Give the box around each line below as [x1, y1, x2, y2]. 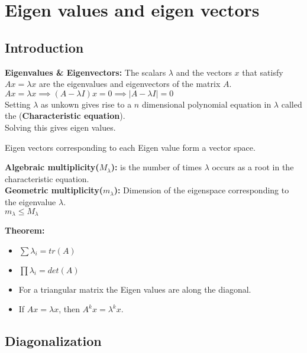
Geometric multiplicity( [5, 184, 103, 196]
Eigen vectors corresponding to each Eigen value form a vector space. [5, 141, 256, 153]
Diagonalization [5, 332, 102, 350]
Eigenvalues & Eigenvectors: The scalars [5, 66, 166, 78]
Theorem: [5, 224, 45, 236]
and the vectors [176, 66, 232, 78]
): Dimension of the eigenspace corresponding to [114, 184, 289, 196]
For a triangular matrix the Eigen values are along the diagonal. [18, 283, 251, 295]
